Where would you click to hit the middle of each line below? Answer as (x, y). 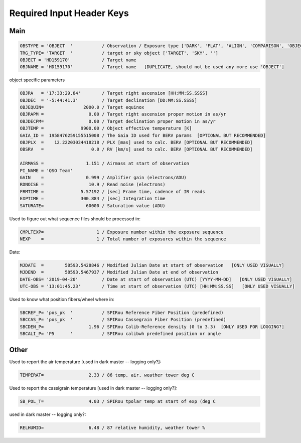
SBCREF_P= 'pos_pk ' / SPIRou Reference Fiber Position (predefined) (122, 313)
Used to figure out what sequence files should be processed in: (75, 219)
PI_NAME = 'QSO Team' (46, 170)
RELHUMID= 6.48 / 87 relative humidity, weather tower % (112, 427)
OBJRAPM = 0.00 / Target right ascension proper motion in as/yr (123, 114)
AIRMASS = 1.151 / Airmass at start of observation (105, 164)
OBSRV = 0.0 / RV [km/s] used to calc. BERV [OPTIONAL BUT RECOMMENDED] (136, 150)
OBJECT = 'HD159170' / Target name (78, 60)
